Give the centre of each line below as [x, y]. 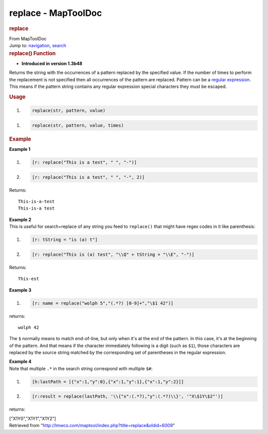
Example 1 [20, 149]
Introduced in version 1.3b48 [52, 63]
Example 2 [20, 219]
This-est [29, 279]
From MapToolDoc [28, 38]
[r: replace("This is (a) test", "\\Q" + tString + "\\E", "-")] [113, 254]
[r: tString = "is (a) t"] [65, 240]
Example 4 [20, 362]
